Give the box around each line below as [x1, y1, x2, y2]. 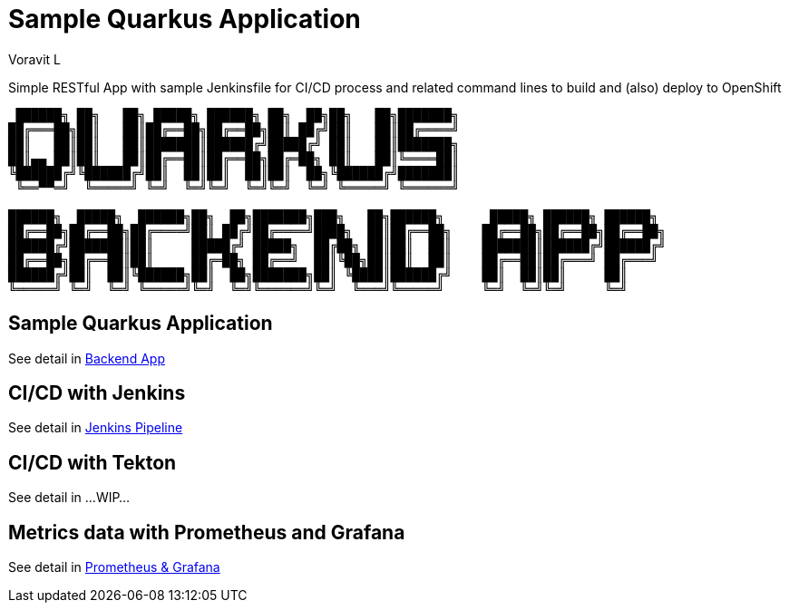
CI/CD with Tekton [8, 450, 177, 474]
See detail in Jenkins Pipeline [8, 420, 183, 436]
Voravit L [8, 51, 61, 67]
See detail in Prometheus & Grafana [8, 559, 220, 576]
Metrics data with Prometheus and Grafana [8, 520, 405, 544]
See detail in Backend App [8, 350, 165, 366]
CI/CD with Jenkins [8, 382, 186, 405]
